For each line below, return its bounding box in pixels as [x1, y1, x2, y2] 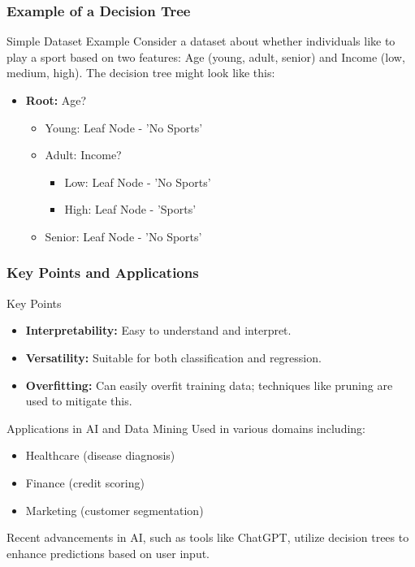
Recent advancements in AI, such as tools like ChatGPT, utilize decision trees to [6, 529, 409, 546]
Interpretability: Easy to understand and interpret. [25, 322, 292, 339]
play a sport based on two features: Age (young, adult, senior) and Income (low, [6, 48, 405, 65]
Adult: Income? [45, 146, 122, 163]
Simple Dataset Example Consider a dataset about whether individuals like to [6, 32, 396, 50]
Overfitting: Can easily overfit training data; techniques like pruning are [25, 376, 393, 393]
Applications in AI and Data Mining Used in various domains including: [6, 419, 366, 436]
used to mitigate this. [25, 392, 132, 409]
